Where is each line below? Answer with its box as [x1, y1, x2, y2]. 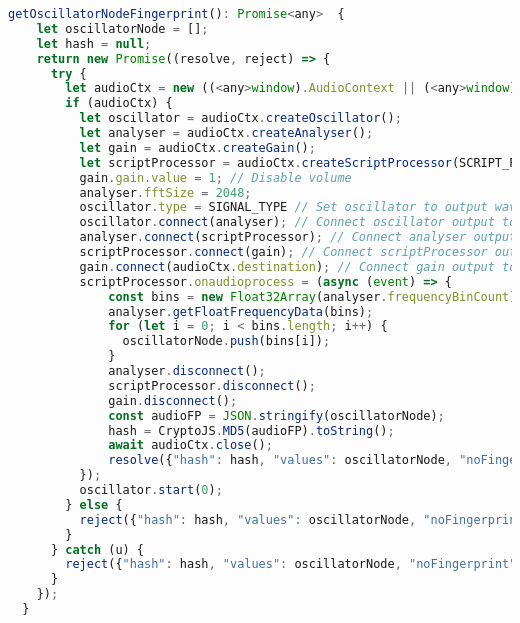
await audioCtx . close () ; [108, 438, 273, 453]
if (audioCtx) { [65, 96, 173, 111]
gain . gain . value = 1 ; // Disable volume [79, 170, 352, 185]
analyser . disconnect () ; [108, 364, 266, 378]
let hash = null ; [36, 36, 152, 51]
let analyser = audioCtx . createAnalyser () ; [79, 126, 374, 140]
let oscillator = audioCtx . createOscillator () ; [79, 111, 402, 126]
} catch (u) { [50, 542, 145, 557]
